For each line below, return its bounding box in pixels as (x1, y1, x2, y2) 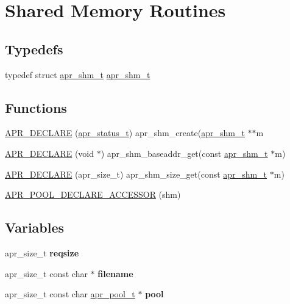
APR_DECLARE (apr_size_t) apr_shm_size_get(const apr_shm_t (5, 167, 267, 180)
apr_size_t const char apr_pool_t (5, 288, 135, 300)
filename (97, 267, 133, 280)
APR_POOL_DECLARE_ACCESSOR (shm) (5, 188, 181, 201)
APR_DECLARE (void (5, 147, 94, 159)
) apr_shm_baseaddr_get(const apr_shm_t (101, 147, 268, 159)
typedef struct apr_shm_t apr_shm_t (5, 68, 150, 81)
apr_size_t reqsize (5, 246, 79, 259)
